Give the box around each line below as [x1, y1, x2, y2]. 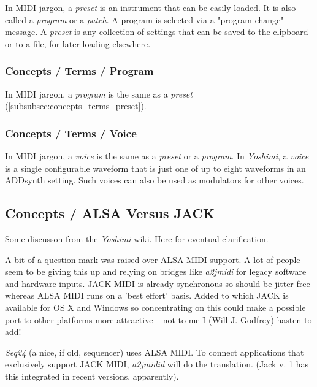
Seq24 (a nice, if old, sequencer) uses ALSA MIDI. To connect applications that [5, 345, 304, 358]
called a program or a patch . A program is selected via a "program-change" [5, 13, 284, 26]
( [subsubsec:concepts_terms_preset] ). [5, 99, 147, 112]
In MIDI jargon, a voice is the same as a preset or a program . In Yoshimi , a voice [5, 150, 309, 162]
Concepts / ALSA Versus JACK [5, 204, 215, 223]
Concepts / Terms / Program [5, 63, 154, 79]
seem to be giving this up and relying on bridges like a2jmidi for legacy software [5, 265, 307, 278]
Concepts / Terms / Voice [5, 125, 137, 140]
